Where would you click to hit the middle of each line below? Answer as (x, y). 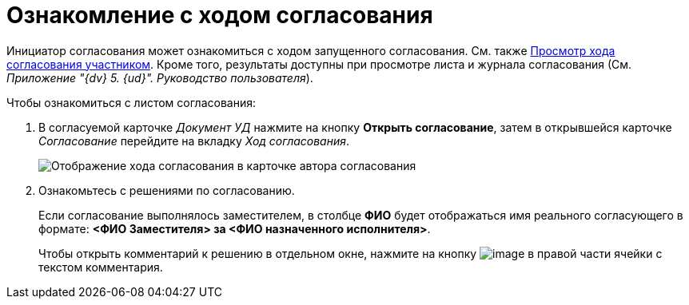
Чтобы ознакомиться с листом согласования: (131, 102)
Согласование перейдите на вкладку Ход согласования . (194, 141)
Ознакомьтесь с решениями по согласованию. (167, 190)
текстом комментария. (101, 267)
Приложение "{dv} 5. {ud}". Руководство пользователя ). (160, 77)
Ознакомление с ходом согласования (220, 15)
